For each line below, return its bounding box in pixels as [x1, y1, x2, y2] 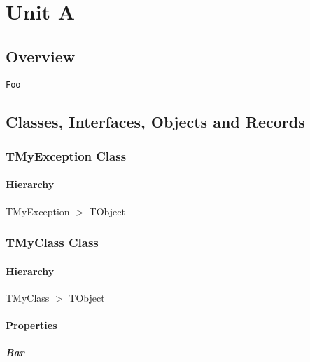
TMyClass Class [6, 234, 99, 251]
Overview [6, 45, 76, 67]
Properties [6, 318, 57, 333]
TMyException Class [6, 147, 127, 164]
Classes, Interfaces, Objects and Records [6, 110, 305, 132]
